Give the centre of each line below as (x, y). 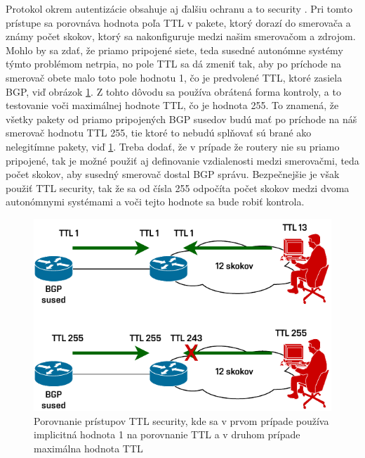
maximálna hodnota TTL (88, 448)
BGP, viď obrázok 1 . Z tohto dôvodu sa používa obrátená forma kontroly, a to (173, 91)
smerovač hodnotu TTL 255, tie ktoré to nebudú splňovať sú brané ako (159, 133)
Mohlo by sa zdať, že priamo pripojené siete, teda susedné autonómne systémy (174, 50)
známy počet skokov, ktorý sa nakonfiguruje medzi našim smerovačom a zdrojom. (181, 36)
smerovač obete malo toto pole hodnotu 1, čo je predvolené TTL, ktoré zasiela (174, 77)
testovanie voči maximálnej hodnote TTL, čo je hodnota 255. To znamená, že (172, 105)
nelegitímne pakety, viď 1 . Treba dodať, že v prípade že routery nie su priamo (173, 146)
